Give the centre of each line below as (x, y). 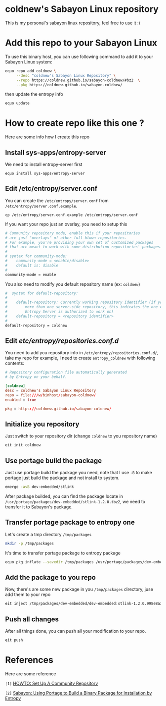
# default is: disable (32, 265)
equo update (17, 103)
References (29, 660)
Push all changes (32, 619)
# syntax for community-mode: (36, 256)
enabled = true (21, 400)
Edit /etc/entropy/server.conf (51, 189)
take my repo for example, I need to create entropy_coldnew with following (80, 358)
